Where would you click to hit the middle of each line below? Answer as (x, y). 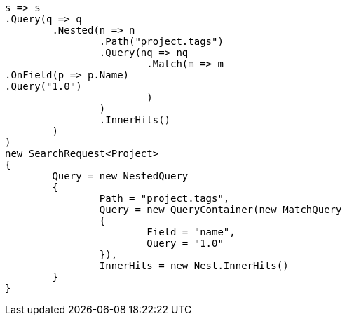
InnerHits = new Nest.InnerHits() (194, 266)
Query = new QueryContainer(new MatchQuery (220, 210)
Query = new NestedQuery (120, 176)
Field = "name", (191, 232)
